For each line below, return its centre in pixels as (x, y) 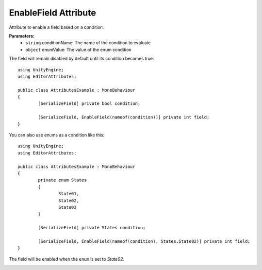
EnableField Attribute (53, 13)
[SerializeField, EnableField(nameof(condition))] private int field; (124, 117)
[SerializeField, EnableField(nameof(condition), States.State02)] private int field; (144, 241)
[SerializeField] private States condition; (92, 228)
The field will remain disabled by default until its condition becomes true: (82, 59)
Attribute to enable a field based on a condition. (57, 27)
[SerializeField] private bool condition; (89, 104)
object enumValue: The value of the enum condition (78, 50)
